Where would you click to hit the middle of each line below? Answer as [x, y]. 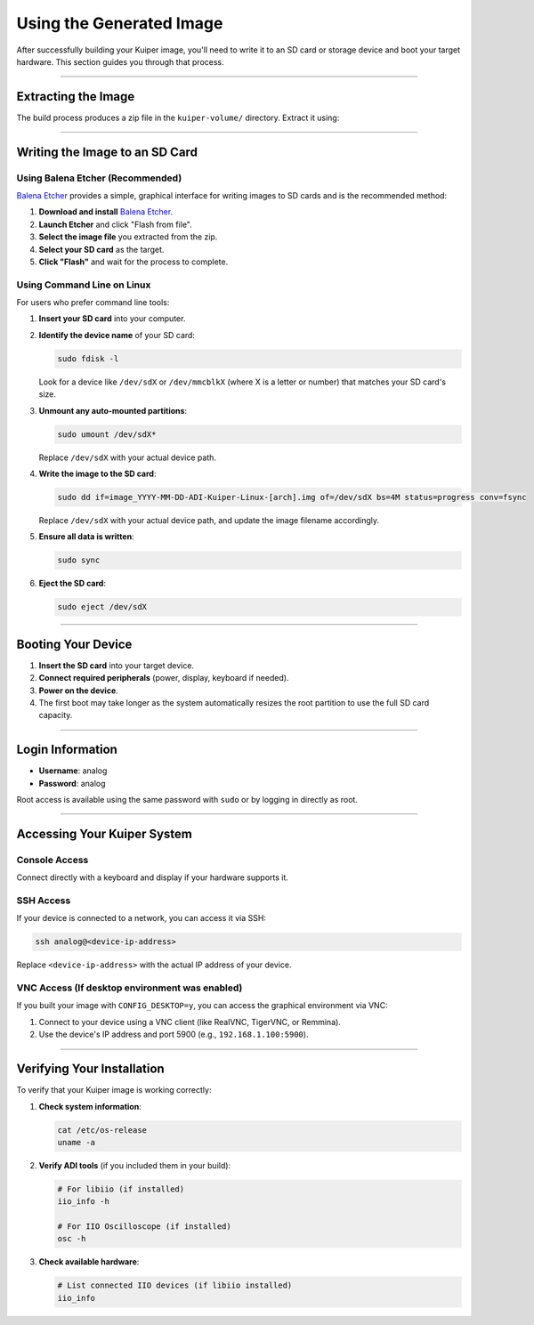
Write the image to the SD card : [97, 473]
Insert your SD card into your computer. [112, 319]
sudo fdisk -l [88, 359]
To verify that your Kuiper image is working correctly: [114, 1090]
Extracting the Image [76, 97]
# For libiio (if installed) [121, 1189]
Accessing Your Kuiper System [105, 833]
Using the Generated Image [120, 23]
